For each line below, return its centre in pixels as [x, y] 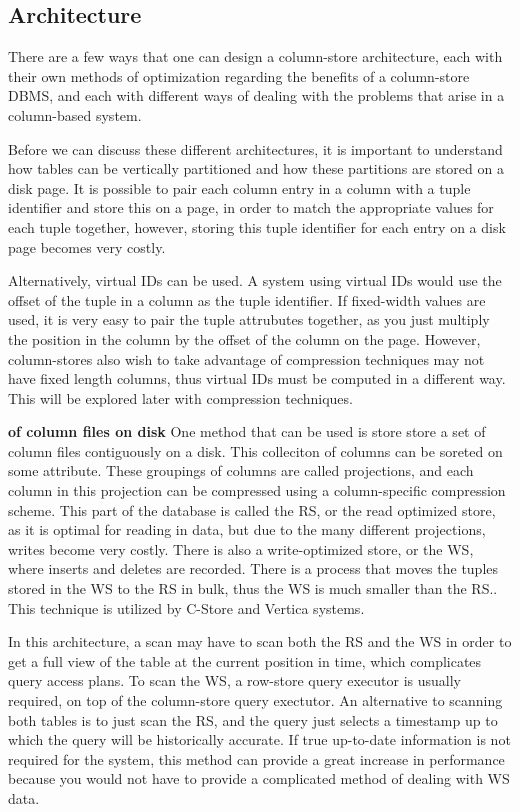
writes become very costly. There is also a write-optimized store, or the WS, [241, 548]
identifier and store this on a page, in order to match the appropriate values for [251, 207]
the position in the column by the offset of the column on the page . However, [244, 338]
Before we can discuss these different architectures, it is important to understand [255, 148]
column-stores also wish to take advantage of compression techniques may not [246, 358]
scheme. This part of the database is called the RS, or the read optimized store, [252, 509]
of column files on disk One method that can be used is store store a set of [247, 431]
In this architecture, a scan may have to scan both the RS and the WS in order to [260, 641]
